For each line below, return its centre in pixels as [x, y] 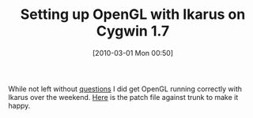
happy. [19, 105]
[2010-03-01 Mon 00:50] [133, 53]
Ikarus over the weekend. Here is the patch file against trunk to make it [123, 97]
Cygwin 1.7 [133, 31]
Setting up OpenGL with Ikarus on [133, 15]
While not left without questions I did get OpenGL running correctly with [125, 89]
